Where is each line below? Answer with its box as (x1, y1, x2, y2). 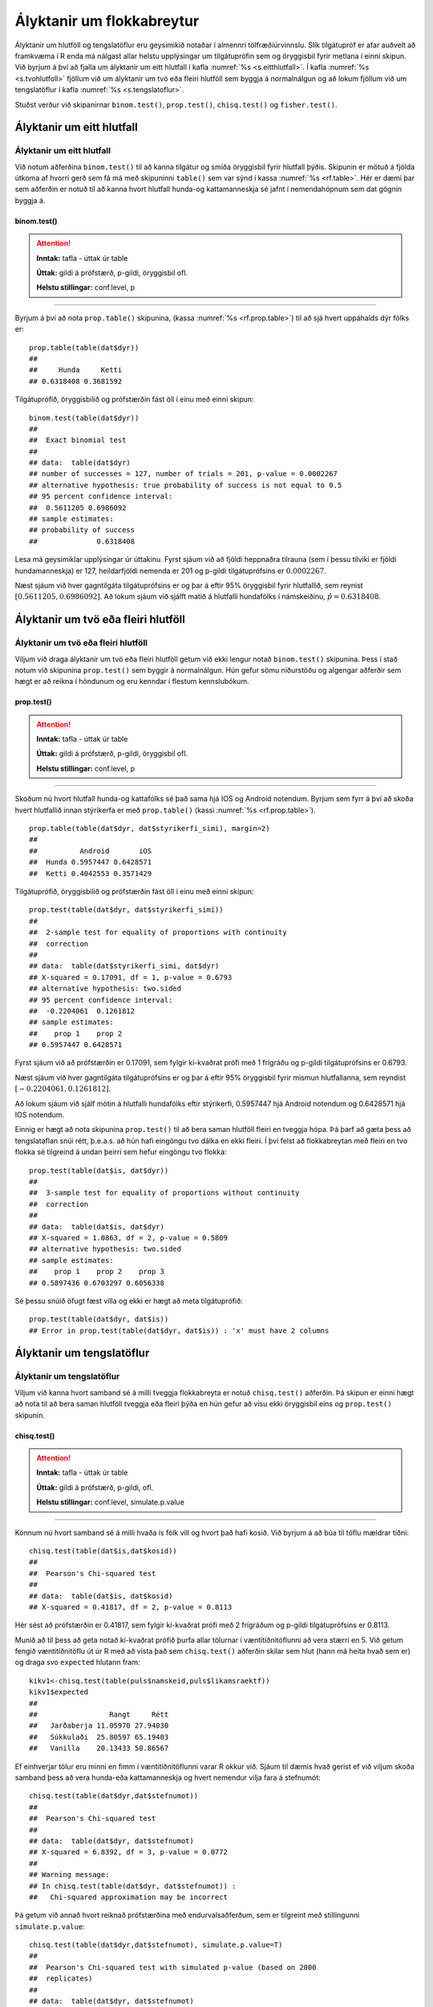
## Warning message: (29, 1871, 110, 1879)
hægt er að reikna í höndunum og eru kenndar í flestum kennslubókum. (14, 677, 249, 686)
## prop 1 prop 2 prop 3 (29, 1267, 164, 1276)
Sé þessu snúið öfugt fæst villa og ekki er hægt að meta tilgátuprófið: (14, 1296, 244, 1305)
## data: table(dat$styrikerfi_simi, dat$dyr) (29, 962, 220, 971)
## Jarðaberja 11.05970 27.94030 (29, 1721, 169, 1730)
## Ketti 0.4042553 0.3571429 (29, 869, 152, 878)
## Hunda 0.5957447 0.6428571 (29, 857, 152, 867)
